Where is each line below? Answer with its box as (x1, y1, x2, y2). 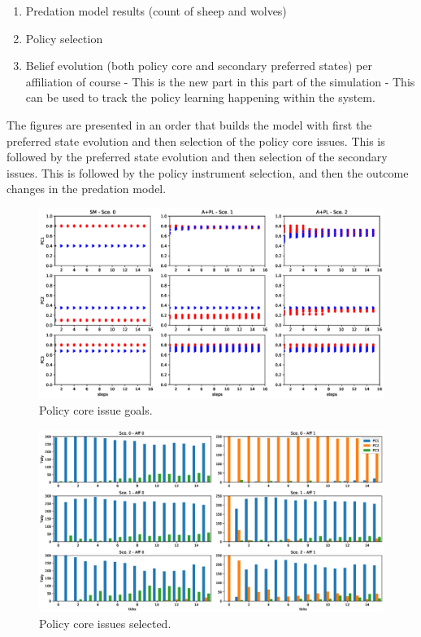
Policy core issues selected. (39, 614, 171, 631)
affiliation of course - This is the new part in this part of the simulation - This (25, 72, 415, 90)
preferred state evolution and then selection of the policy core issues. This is (7, 132, 385, 149)
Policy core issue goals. (39, 402, 153, 419)
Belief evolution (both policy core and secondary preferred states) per (25, 57, 372, 74)
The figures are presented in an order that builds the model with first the (7, 116, 372, 133)
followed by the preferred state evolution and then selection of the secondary (7, 148, 388, 165)
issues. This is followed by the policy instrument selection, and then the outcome (7, 164, 409, 181)
